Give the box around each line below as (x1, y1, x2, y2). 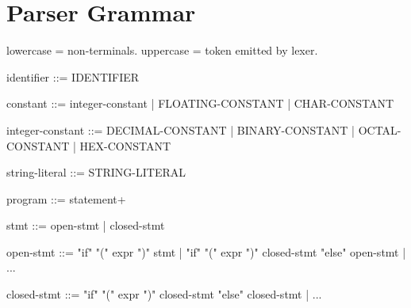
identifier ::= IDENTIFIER (6, 68, 140, 85)
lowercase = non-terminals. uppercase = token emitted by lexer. (6, 42, 318, 59)
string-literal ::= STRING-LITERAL (6, 164, 186, 181)
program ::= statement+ (6, 190, 126, 207)
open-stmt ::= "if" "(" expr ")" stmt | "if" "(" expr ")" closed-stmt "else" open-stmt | (6, 243, 406, 260)
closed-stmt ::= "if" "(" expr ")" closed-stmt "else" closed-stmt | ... (6, 286, 322, 302)
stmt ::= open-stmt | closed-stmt (6, 217, 165, 234)
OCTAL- (358, 121, 401, 138)
